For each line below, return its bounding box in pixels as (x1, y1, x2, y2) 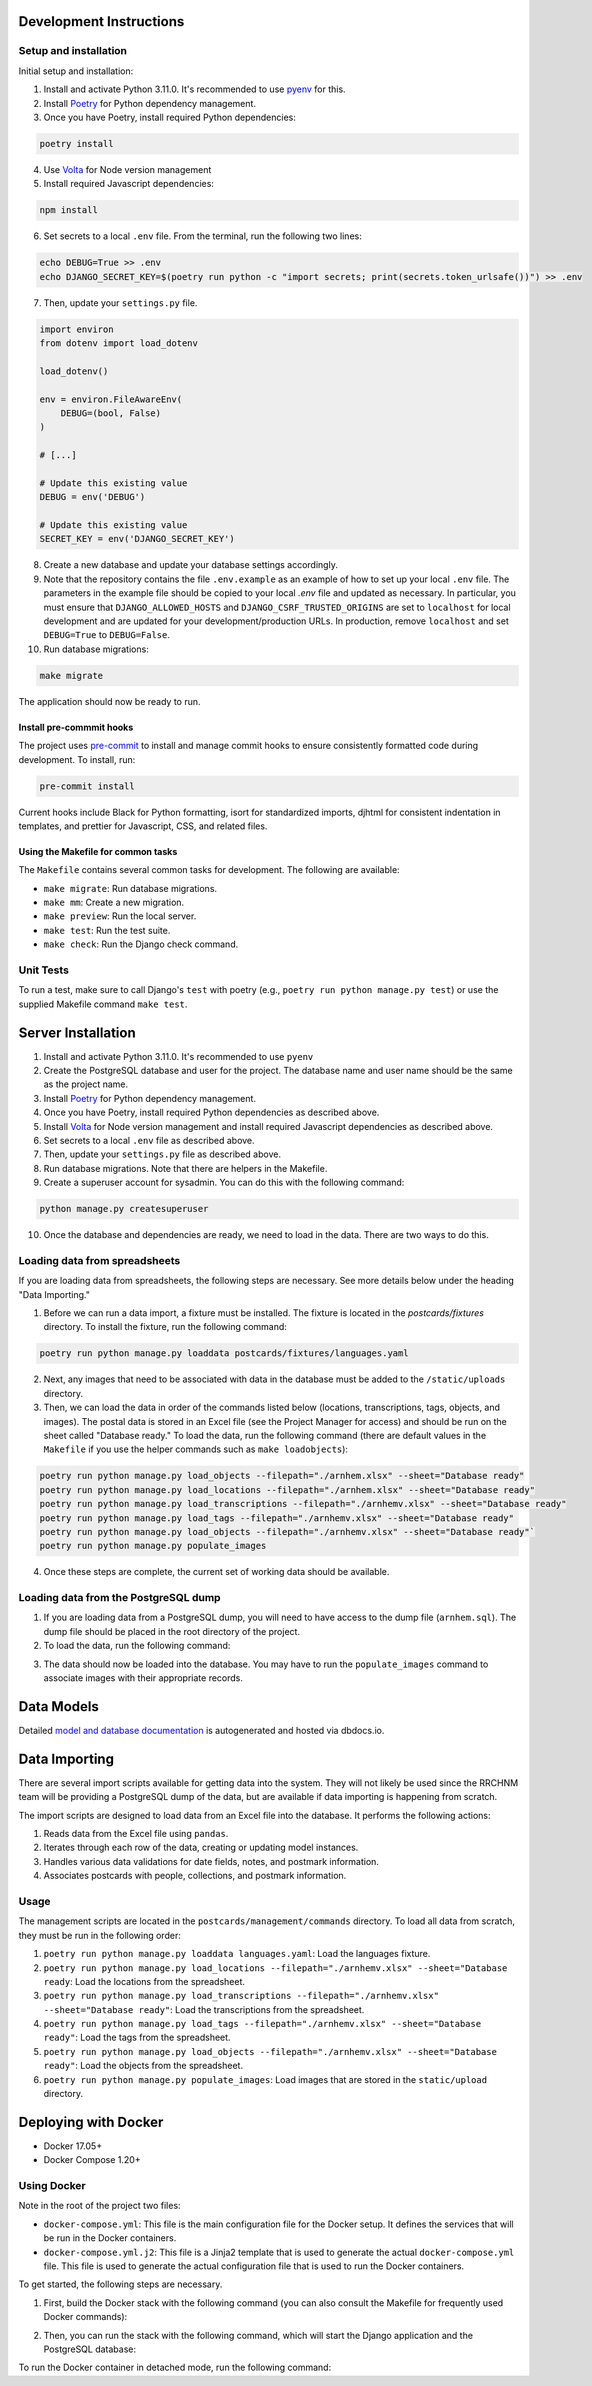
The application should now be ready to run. (18, 695, 201, 707)
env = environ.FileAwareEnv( (39, 393, 183, 405)
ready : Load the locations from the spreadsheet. (43, 1975, 245, 1987)
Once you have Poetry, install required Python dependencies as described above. (43, 1106, 380, 1119)
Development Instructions (18, 13, 185, 30)
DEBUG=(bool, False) (60, 407, 162, 419)
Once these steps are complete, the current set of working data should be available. (43, 1566, 390, 1578)
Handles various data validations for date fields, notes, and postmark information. (43, 1855, 380, 1867)
